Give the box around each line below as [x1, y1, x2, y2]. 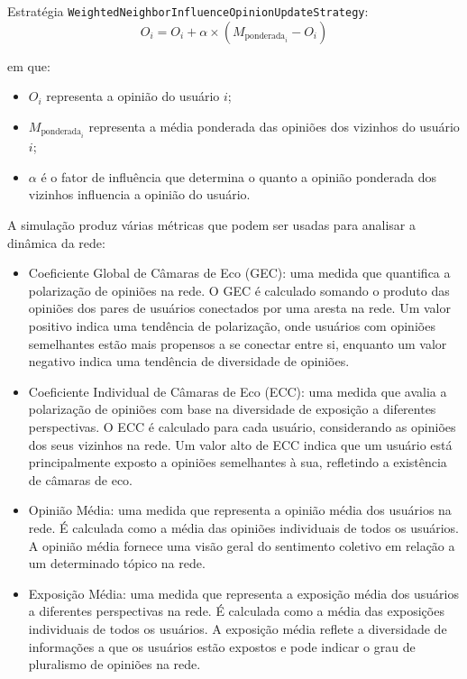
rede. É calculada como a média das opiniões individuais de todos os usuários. [28, 518, 459, 537]
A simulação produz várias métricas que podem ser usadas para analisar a [7, 216, 417, 234]
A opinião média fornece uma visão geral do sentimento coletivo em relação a [28, 536, 455, 555]
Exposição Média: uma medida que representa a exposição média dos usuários [28, 583, 459, 602]
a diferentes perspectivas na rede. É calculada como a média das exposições [28, 601, 444, 620]
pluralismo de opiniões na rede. [28, 655, 201, 674]
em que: [7, 56, 50, 75]
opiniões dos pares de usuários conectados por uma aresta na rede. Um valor [28, 298, 451, 317]
